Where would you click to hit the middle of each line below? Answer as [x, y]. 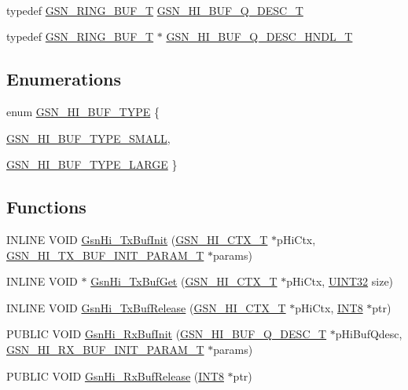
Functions [46, 207]
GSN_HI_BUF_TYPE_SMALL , [88, 138]
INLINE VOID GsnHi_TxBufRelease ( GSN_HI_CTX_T [146, 307]
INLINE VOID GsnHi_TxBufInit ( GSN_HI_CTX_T [137, 239]
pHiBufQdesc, [369, 334]
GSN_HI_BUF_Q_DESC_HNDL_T [259, 36]
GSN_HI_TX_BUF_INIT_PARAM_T [105, 255]
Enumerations [64, 79]
